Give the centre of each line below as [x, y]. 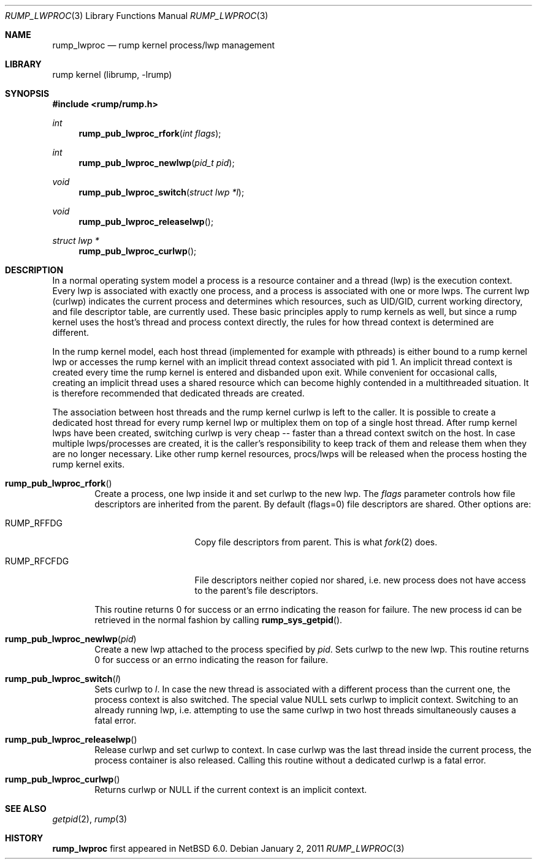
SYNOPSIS [27, 93]
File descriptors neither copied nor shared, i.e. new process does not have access [360, 580]
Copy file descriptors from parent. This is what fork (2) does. [316, 542]
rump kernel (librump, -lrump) [112, 74]
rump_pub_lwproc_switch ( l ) [63, 679]
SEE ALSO [26, 809]
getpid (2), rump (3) [90, 819]
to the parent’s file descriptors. [256, 590]
